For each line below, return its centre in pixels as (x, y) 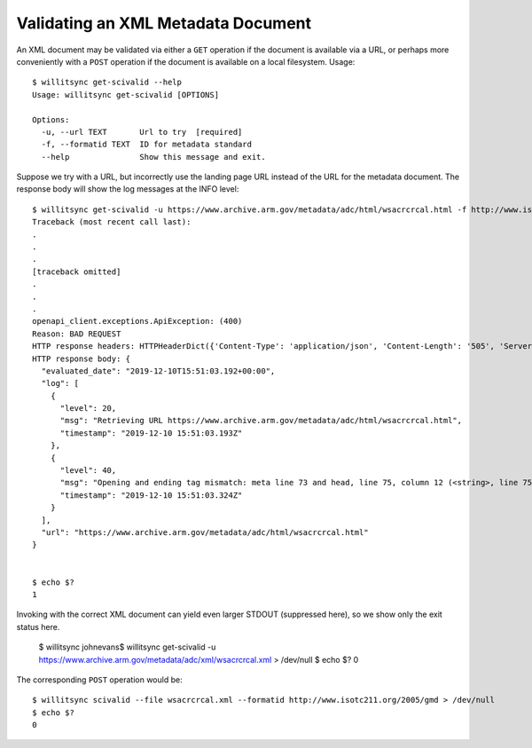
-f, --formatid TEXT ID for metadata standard (147, 145)
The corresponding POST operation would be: (99, 680)
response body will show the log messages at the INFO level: (128, 189)
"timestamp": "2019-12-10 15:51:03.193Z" (151, 433)
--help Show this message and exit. (153, 157)
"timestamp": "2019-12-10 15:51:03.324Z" (151, 495)
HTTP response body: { (82, 358)
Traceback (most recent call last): (112, 222)
